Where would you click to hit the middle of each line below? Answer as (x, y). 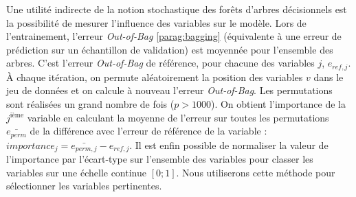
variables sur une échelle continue (76, 172)
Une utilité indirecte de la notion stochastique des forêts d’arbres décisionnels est (177, 9)
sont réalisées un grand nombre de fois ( (90, 104)
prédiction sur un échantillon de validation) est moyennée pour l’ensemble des (170, 49)
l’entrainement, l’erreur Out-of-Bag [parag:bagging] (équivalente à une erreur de (174, 36)
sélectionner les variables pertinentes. (84, 186)
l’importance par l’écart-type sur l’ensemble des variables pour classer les (160, 159)
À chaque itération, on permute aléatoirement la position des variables (155, 77)
